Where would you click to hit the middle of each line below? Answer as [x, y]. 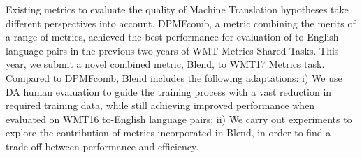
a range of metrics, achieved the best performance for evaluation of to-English [172, 37]
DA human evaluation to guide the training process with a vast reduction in [169, 91]
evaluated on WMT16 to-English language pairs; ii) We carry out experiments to [179, 118]
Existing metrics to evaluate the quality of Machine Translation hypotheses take [177, 9]
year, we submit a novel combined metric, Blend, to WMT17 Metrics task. [165, 64]
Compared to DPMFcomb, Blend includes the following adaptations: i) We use [174, 77]
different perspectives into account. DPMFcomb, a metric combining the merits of [181, 23]
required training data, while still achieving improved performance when [160, 105]
